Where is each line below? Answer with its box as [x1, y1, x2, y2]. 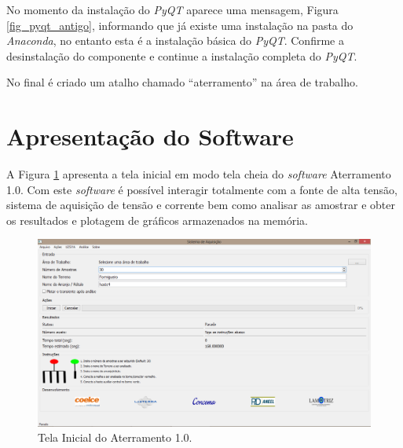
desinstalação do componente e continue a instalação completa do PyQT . [6, 47, 357, 64]
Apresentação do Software [6, 120, 294, 152]
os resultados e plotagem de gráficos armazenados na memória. [6, 211, 308, 228]
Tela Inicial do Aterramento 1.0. [38, 429, 192, 446]
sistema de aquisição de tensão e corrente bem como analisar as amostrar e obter [6, 196, 395, 213]
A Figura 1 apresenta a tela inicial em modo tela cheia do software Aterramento [6, 166, 391, 182]
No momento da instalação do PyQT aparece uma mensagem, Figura [6, 2, 339, 17]
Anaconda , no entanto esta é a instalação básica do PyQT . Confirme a [6, 32, 344, 49]
